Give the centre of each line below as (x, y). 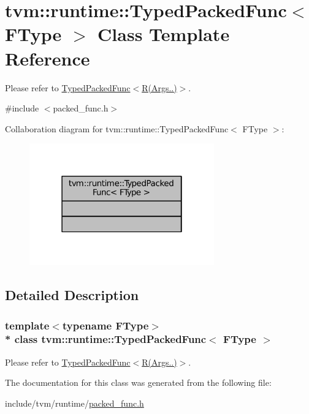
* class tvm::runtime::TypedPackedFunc (106, 339)
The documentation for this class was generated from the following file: (138, 382)
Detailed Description (72, 295)
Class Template (164, 34)
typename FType (105, 325)
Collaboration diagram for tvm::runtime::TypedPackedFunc (117, 128)
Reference (48, 58)
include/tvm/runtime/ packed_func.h (74, 403)
